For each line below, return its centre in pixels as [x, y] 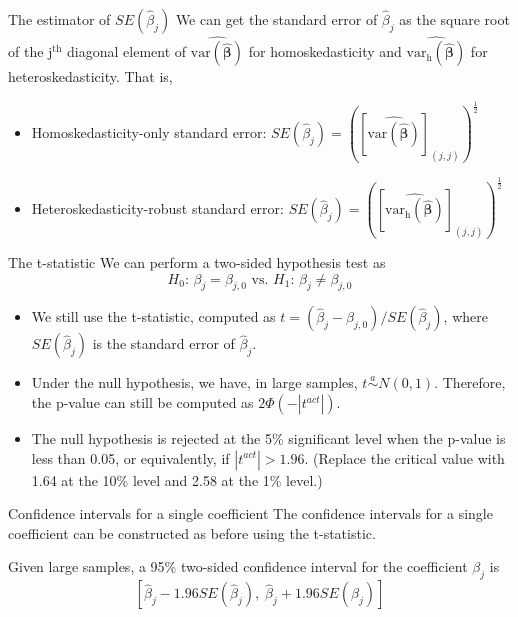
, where [465, 316]
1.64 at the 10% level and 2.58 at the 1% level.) [177, 479]
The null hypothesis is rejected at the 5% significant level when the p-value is [268, 438]
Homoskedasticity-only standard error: [149, 132]
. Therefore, [470, 382]
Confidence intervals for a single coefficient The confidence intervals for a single [250, 513]
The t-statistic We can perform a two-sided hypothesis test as [197, 262]
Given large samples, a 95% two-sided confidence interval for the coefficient [238, 566]
